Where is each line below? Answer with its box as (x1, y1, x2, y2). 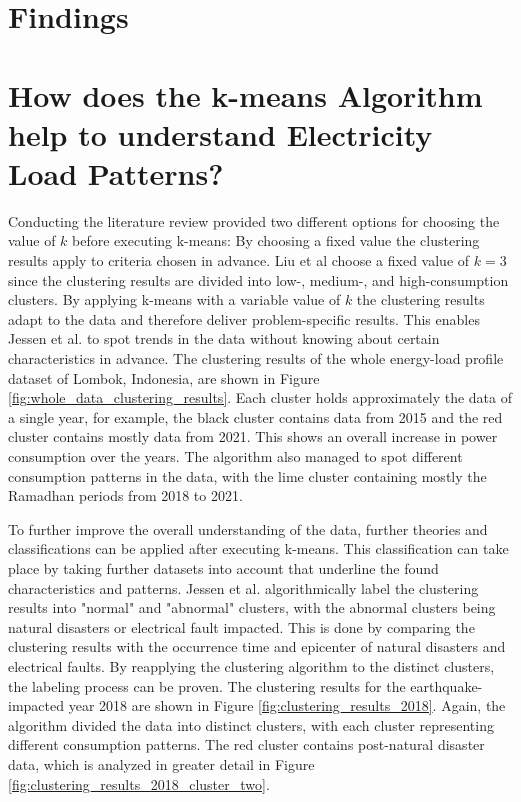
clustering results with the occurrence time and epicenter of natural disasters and (8, 636, 506, 657)
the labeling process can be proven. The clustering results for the (8, 675, 406, 696)
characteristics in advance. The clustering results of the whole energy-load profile (8, 348, 504, 369)
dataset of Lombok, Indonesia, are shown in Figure (8, 367, 320, 388)
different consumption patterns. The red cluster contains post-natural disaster (8, 734, 485, 755)
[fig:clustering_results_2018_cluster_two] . (8, 773, 270, 794)
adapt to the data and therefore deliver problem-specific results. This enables (8, 308, 480, 329)
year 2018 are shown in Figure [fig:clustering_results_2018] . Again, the (68, 695, 506, 716)
